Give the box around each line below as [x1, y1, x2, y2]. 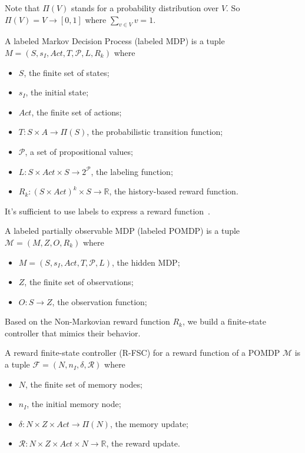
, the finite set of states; [24, 66, 110, 78]
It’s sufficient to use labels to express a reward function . [5, 204, 211, 217]
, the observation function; [52, 295, 147, 307]
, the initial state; [25, 86, 89, 98]
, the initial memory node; [26, 398, 121, 410]
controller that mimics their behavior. [5, 326, 141, 339]
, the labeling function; [91, 165, 173, 177]
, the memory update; [110, 417, 188, 429]
